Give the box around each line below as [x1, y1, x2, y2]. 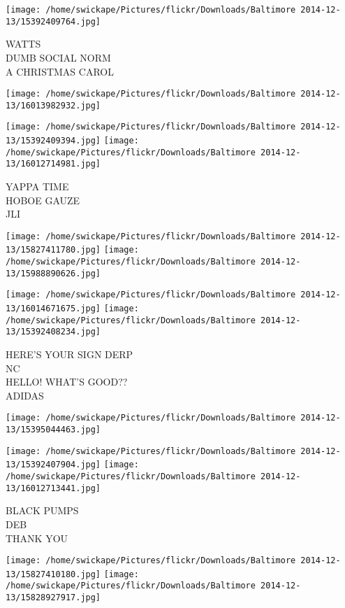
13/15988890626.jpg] [6, 268, 101, 278]
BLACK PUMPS [6, 503, 79, 518]
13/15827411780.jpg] [6, 245, 101, 255]
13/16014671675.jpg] [6, 304, 101, 314]
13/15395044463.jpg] [6, 425, 101, 435]
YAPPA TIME [6, 179, 69, 194]
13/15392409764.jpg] [6, 16, 101, 27]
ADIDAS [6, 388, 44, 402]
